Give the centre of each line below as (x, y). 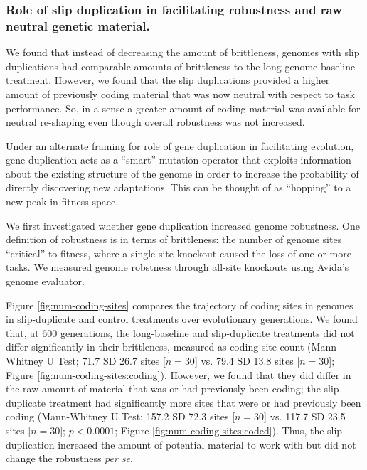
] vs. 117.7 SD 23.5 (305, 416)
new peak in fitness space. (62, 202)
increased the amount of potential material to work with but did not (207, 444)
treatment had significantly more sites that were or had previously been (205, 402)
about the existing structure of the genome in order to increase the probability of (182, 173)
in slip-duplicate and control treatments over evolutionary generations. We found (182, 319)
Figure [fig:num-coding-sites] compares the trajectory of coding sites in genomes (180, 305)
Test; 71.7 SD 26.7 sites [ (111, 361)
